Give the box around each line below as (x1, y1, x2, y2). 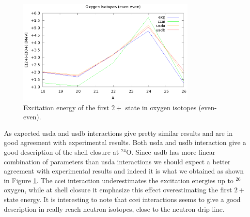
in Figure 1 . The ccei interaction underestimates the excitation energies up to (4, 175, 234, 185)
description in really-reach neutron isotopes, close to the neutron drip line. (4, 203, 225, 214)
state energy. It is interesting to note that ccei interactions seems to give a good (4, 194, 241, 204)
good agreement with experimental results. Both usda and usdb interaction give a (4, 137, 246, 147)
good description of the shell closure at (4, 146, 119, 157)
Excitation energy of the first (23, 102, 109, 112)
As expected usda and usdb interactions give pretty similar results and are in (4, 128, 233, 138)
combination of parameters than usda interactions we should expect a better (4, 156, 231, 166)
